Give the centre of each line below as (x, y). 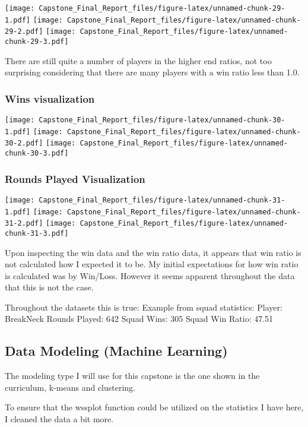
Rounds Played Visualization (75, 178)
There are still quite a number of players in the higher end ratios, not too (138, 60)
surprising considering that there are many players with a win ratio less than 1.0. (152, 72)
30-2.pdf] (24, 143)
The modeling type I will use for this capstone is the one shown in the (132, 376)
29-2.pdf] (24, 32)
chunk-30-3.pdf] (37, 153)
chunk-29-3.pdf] (37, 41)
